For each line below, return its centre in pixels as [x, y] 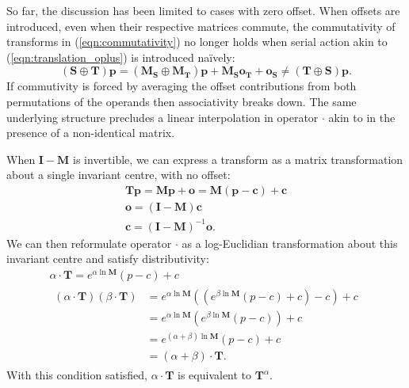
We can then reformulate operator [89, 243]
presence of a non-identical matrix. [91, 133]
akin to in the [362, 117]
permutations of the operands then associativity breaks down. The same [182, 101]
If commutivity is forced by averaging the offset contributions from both [182, 86]
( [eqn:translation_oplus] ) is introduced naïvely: [121, 57]
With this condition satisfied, [77, 375]
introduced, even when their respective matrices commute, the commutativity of [201, 26]
